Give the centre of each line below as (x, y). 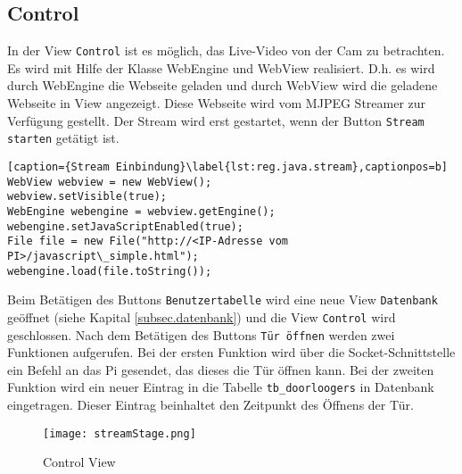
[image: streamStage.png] (120, 433)
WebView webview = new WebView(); (110, 182)
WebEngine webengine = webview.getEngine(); (141, 211)
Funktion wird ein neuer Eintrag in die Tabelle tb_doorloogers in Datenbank (221, 387)
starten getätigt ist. (63, 138)
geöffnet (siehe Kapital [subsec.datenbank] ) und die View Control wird (202, 316)
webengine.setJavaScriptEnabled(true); (125, 226)
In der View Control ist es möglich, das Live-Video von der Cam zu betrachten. (226, 50)
